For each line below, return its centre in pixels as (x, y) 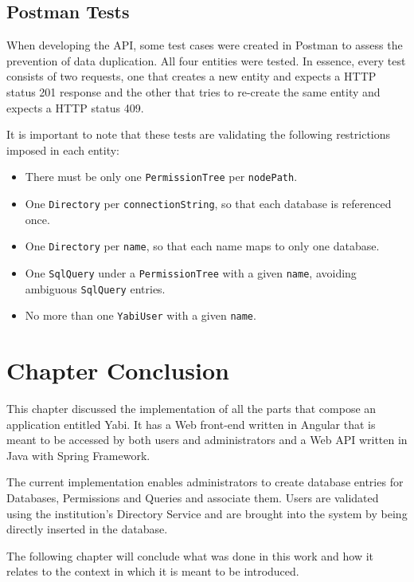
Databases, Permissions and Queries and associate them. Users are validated (193, 497)
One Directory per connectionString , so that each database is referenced (208, 204)
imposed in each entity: (63, 149)
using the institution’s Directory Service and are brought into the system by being (207, 513)
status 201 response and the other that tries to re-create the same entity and (193, 91)
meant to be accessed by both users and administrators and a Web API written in (207, 440)
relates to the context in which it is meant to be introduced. (153, 571)
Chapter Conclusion (118, 370)
